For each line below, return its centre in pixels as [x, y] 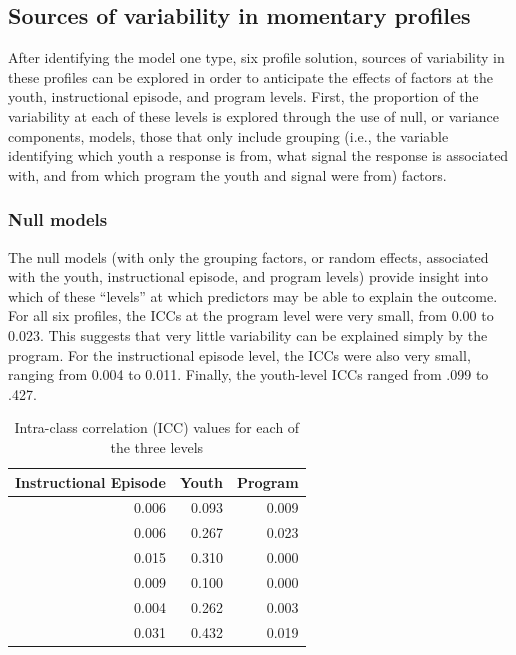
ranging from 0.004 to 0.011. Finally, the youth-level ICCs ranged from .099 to [248, 374]
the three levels [157, 446]
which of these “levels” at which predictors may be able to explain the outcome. [253, 295]
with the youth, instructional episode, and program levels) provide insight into [248, 276]
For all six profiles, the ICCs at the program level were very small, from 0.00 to [251, 315]
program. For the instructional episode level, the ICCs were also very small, [239, 354]
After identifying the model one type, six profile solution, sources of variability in [256, 57]
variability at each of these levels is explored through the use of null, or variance [253, 115]
